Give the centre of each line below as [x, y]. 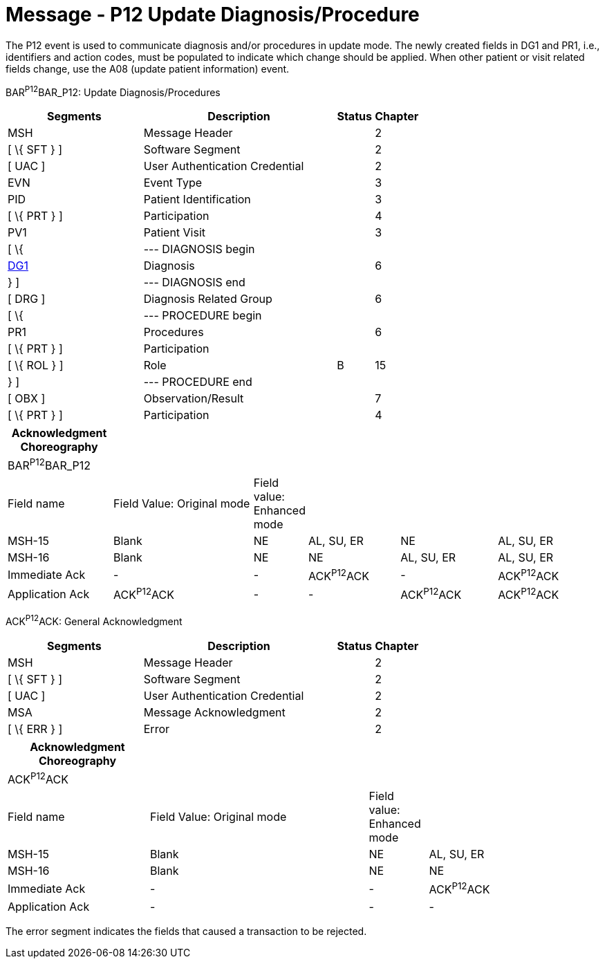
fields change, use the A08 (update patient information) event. [148, 68]
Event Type [173, 183]
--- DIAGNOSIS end [194, 282]
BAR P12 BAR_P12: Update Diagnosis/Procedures [113, 91]
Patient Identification [197, 200]
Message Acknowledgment [214, 713]
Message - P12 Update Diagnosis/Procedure [213, 15]
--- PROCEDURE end [198, 382]
